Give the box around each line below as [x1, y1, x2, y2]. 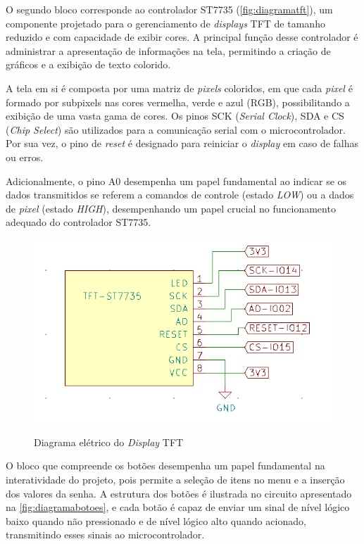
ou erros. [6, 149, 44, 164]
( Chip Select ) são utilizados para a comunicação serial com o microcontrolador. [6, 122, 346, 137]
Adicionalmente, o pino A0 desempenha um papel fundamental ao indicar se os [6, 173, 347, 188]
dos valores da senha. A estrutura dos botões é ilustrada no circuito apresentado [6, 486, 352, 500]
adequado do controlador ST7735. [6, 215, 151, 229]
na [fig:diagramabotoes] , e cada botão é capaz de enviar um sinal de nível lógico [6, 500, 350, 514]
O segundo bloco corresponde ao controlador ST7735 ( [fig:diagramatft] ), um [6, 2, 333, 16]
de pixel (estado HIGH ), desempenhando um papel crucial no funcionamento [6, 201, 336, 215]
